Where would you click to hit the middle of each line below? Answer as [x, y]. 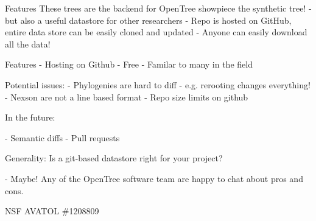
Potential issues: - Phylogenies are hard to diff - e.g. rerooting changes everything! [158, 84]
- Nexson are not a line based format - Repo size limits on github [127, 96]
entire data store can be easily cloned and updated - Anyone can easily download [156, 32]
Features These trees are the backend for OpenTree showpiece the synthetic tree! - [158, 8]
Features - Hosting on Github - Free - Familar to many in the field [129, 64]
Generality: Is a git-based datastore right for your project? [114, 158]
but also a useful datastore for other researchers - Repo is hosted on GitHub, [148, 20]
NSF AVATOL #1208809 [52, 211]
